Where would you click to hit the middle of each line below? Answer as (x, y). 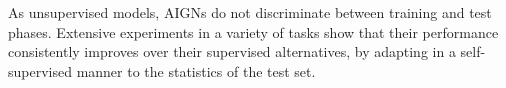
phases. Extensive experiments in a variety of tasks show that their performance (253, 31)
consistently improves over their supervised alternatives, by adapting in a (232, 51)
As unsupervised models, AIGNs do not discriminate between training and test (250, 12)
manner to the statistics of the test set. (196, 70)
